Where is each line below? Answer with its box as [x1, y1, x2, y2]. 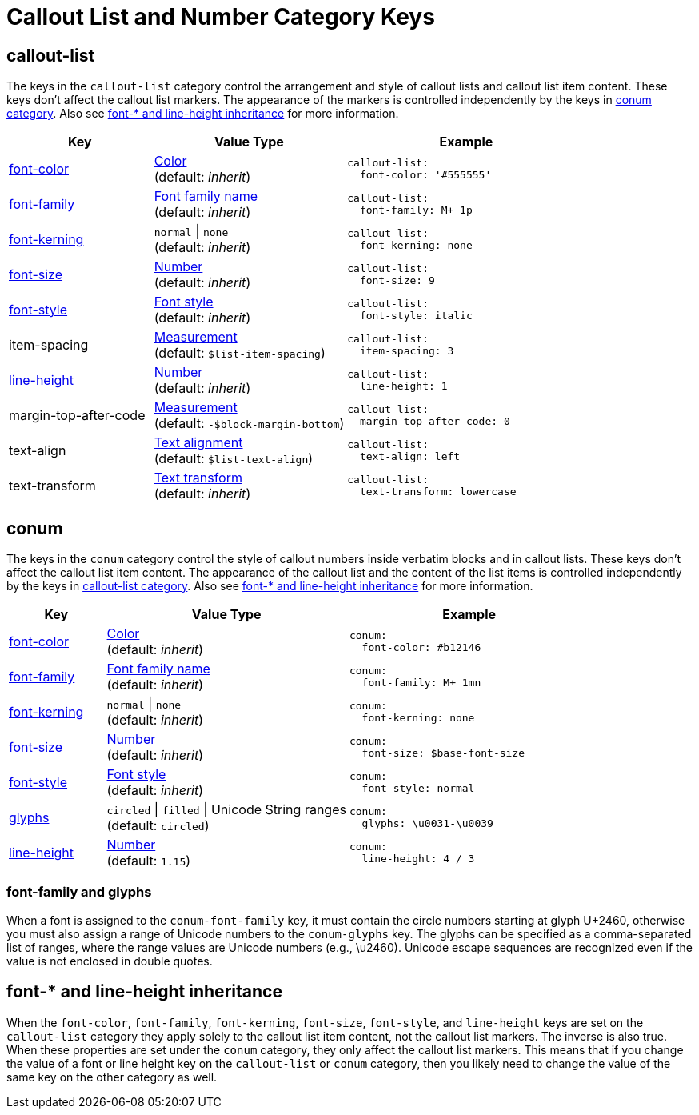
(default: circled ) [106, 817, 210, 834]
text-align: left [359, 450, 461, 463]
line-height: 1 [359, 380, 448, 393]
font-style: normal [361, 782, 475, 795]
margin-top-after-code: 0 [359, 415, 510, 428]
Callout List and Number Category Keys [6, 3, 435, 30]
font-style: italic [359, 310, 473, 322]
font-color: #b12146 [361, 641, 481, 654]
